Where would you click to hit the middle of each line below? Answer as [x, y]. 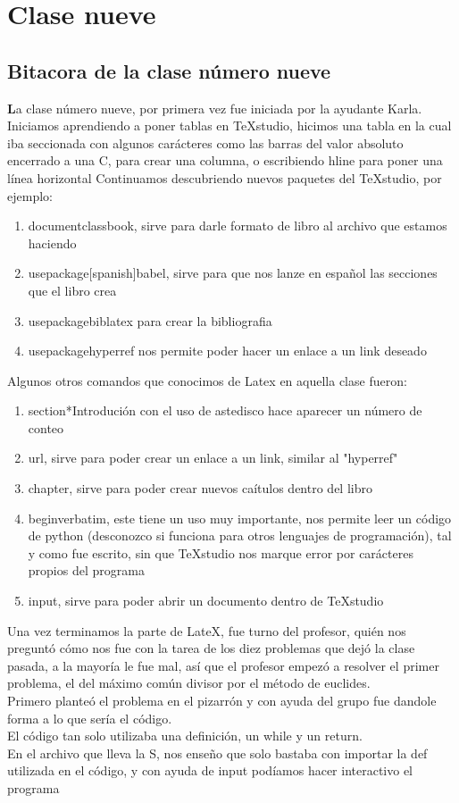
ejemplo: [30, 195]
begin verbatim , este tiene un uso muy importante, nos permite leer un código [240, 518]
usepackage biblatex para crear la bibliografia [150, 320]
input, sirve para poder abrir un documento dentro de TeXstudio [206, 601]
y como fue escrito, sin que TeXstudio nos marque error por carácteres [221, 552]
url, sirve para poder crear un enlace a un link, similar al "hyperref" [213, 458]
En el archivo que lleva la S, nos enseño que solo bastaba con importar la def [217, 753]
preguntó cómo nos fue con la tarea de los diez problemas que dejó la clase [211, 648]
